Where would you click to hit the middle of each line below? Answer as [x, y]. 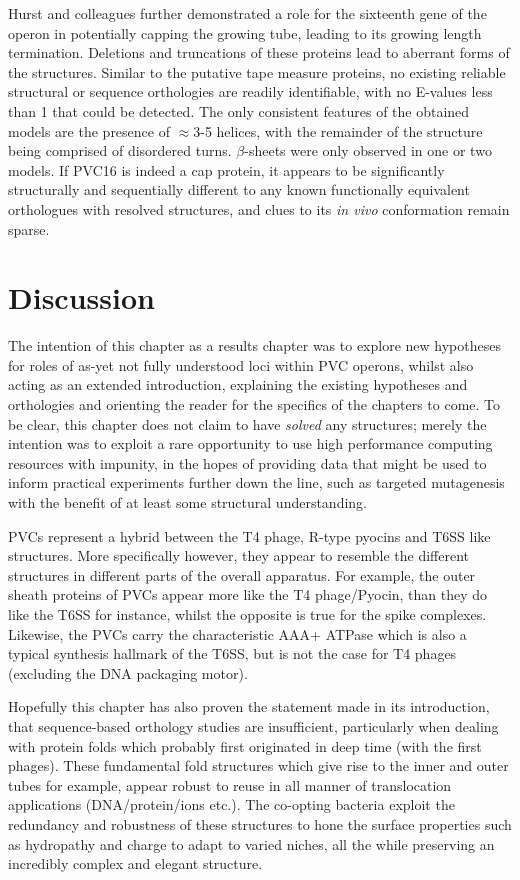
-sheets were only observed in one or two [368, 150]
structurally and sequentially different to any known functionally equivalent [239, 189]
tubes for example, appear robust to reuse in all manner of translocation [230, 784]
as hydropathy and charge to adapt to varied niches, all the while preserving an [251, 843]
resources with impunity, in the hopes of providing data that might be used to [247, 462]
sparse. [29, 228]
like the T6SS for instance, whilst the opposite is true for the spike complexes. [247, 613]
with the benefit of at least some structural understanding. [188, 502]
